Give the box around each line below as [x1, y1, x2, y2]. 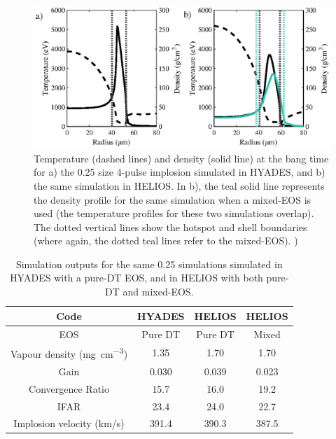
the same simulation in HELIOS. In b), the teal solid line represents [34, 178, 325, 193]
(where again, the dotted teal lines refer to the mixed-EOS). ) [34, 233, 298, 248]
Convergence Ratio [29, 381, 110, 396]
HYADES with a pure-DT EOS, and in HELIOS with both [10, 270, 263, 285]
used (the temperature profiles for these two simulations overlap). [34, 206, 314, 221]
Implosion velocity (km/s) [13, 416, 125, 431]
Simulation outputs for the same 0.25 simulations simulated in [15, 256, 283, 271]
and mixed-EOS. [122, 284, 194, 299]
